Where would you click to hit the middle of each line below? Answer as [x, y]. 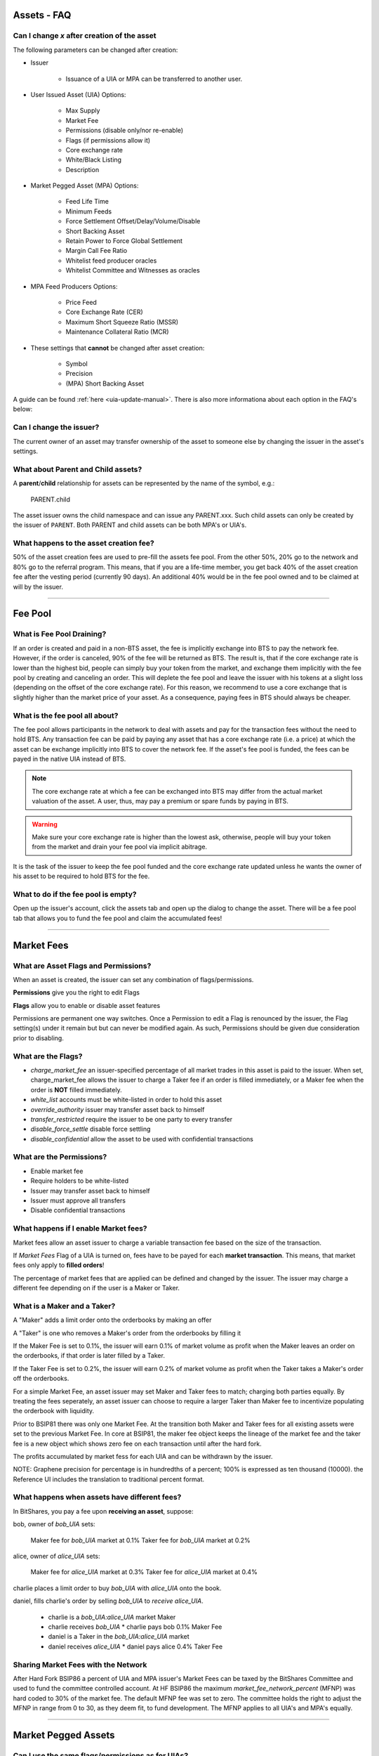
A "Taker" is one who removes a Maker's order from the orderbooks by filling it [127, 1333]
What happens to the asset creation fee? [84, 543]
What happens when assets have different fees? [97, 1498]
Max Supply [83, 111]
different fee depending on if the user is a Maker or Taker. [97, 1288]
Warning [45, 824]
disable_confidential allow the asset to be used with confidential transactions [142, 1139]
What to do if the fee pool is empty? [75, 894]
